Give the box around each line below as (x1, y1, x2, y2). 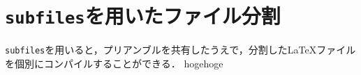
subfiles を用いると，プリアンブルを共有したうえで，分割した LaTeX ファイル (5, 42, 356, 57)
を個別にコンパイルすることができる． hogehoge (5, 56, 223, 70)
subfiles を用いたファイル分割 (5, 1, 281, 30)
